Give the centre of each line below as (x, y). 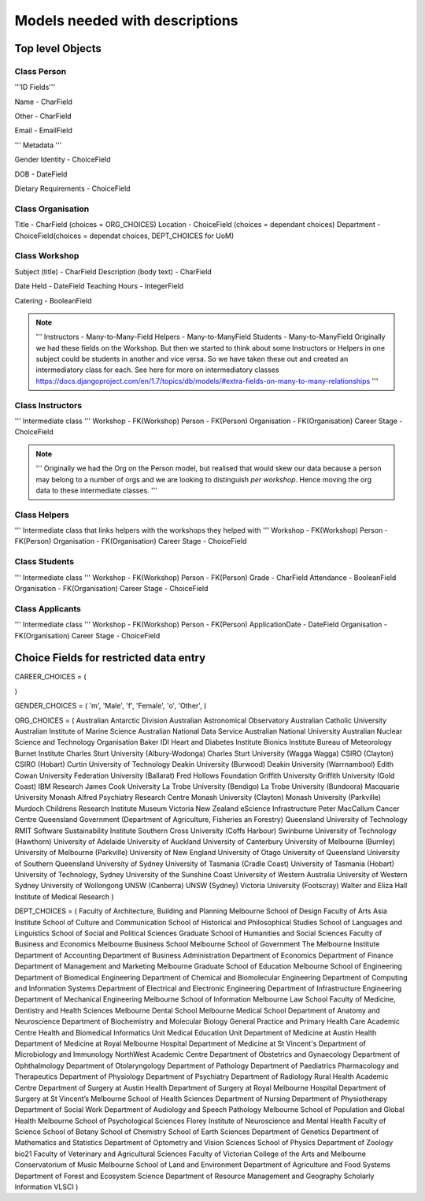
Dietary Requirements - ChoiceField (72, 188)
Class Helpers (42, 515)
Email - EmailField (43, 131)
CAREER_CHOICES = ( (50, 677)
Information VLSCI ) (46, 1187)
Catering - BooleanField (53, 300)
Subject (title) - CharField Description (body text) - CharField (113, 271)
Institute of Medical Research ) (64, 896)
